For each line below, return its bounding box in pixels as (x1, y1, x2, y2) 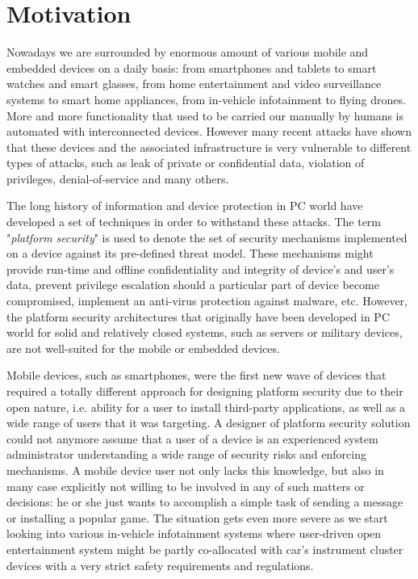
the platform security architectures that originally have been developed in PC (6, 308, 391, 325)
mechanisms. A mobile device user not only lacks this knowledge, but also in (6, 461, 384, 478)
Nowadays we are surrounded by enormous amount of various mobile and (6, 44, 369, 61)
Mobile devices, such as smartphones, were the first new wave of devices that (6, 367, 387, 384)
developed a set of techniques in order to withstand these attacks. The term (6, 213, 382, 230)
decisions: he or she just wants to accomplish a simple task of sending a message (6, 493, 403, 510)
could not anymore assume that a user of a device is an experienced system (6, 430, 378, 447)
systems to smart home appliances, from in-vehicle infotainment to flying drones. (6, 90, 406, 107)
